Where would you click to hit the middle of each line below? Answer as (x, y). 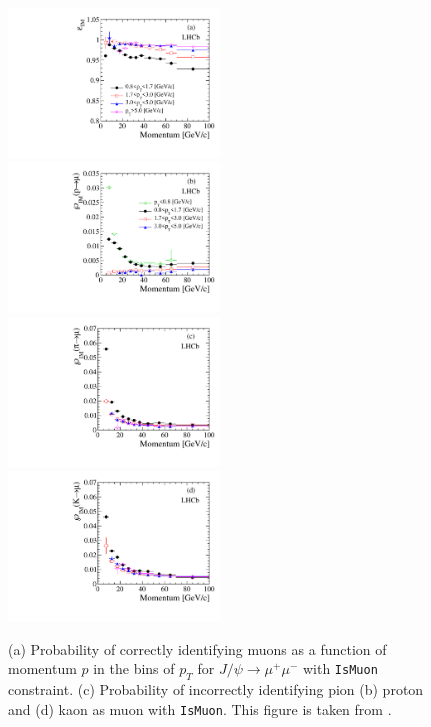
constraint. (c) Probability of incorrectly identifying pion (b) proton (216, 689)
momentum (42, 668)
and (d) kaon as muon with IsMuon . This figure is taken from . (200, 708)
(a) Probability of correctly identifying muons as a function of (197, 648)
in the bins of (134, 668)
